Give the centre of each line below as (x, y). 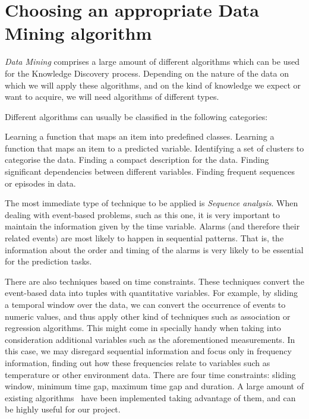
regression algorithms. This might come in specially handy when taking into (143, 328)
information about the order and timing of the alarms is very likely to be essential (154, 249)
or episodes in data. (40, 183)
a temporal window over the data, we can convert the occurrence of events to (145, 304)
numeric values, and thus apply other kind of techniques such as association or (148, 316)
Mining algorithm (78, 33)
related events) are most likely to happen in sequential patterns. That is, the (144, 238)
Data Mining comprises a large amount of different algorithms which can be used (152, 62)
